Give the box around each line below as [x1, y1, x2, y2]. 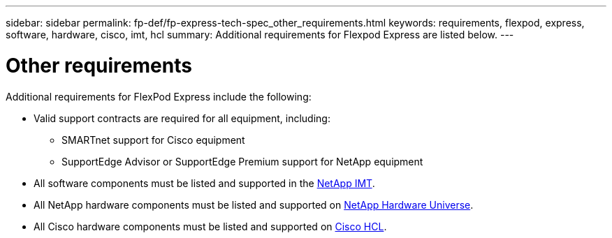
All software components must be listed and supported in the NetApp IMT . [34, 177, 375, 189]
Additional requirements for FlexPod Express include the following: [6, 90, 312, 103]
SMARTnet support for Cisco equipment [61, 133, 245, 146]
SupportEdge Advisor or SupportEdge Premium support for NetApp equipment [61, 155, 423, 168]
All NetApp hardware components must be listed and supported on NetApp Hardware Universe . [34, 198, 474, 211]
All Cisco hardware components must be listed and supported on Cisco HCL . [34, 220, 387, 232]
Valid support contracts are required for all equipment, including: [34, 112, 330, 124]
